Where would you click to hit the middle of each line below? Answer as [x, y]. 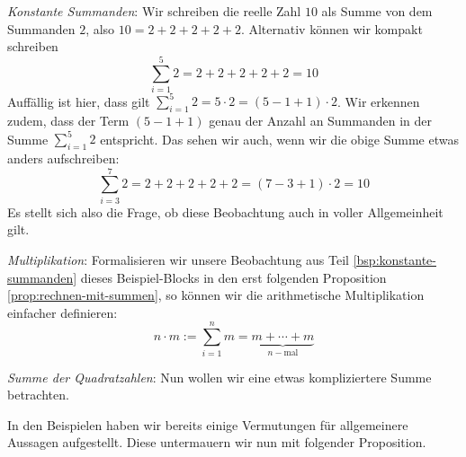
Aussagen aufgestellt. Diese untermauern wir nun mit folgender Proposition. [217, 442]
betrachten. [38, 395]
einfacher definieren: [63, 312]
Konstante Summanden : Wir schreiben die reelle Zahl [154, 11]
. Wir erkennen [379, 101]
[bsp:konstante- [394, 259]
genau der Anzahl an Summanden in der [321, 121]
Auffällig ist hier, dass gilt [79, 101]
